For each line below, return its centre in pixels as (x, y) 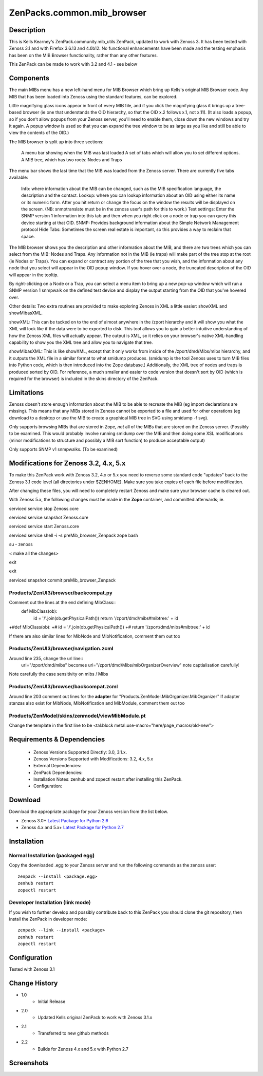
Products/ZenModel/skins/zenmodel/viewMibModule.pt (77, 716)
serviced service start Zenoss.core (44, 527)
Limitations (26, 392)
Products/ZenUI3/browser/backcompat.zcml (64, 687)
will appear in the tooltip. (34, 275)
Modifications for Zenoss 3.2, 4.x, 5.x (67, 463)
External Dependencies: (57, 766)
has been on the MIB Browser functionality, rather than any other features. (84, 55)
